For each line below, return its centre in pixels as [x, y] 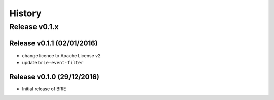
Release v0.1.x [34, 27]
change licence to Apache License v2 [61, 55]
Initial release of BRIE [44, 89]
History [25, 13]
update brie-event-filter [53, 63]
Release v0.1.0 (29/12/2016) [55, 77]
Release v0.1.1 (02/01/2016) [54, 43]
